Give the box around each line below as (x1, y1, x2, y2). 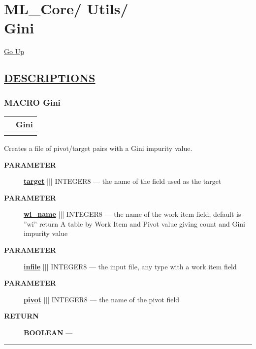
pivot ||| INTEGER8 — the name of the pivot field (24, 294, 180, 304)
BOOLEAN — (24, 327, 73, 338)
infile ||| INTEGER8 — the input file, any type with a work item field (24, 261, 237, 271)
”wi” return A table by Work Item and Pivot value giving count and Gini (24, 218, 246, 229)
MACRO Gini (4, 96, 61, 108)
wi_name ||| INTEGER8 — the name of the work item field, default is (24, 209, 241, 219)
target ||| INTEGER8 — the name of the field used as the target (24, 176, 222, 186)
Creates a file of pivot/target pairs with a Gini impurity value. (4, 143, 192, 153)
